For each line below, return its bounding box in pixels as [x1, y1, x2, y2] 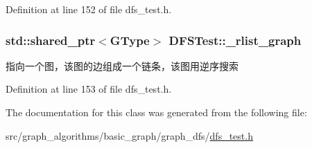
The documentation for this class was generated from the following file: [6, 105, 307, 119]
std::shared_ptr [6, 31, 96, 48]
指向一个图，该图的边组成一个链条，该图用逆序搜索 [6, 58, 239, 73]
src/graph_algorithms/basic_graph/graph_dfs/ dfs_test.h [6, 128, 253, 142]
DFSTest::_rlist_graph [168, 31, 302, 48]
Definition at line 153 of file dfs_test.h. [6, 82, 172, 96]
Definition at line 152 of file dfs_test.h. [6, 2, 172, 16]
